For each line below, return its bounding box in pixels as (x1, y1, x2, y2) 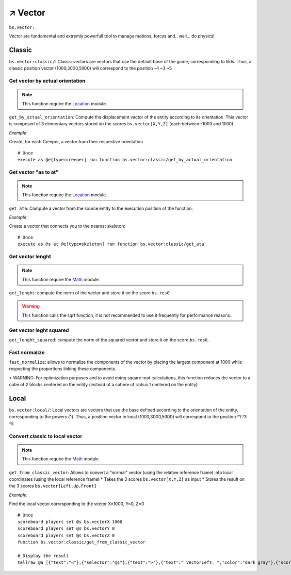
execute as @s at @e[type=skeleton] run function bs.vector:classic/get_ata (17, 241, 205, 247)
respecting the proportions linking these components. (9, 366, 116, 372)
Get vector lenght (9, 253, 51, 260)
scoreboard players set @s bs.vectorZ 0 (17, 532, 115, 538)
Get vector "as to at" (9, 169, 59, 175)
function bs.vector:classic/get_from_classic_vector (17, 540, 145, 545)
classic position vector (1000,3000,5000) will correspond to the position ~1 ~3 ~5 (9, 66, 172, 71)
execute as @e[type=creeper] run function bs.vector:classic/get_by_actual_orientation (17, 157, 233, 162)
